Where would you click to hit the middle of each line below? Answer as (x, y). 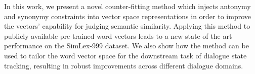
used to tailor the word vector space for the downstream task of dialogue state (125, 55)
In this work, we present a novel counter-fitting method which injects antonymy (127, 6)
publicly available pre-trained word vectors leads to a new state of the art (118, 35)
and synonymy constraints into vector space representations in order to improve (127, 16)
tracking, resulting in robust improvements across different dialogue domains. (124, 65)
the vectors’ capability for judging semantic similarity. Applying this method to (127, 26)
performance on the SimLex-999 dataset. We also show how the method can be (126, 46)
